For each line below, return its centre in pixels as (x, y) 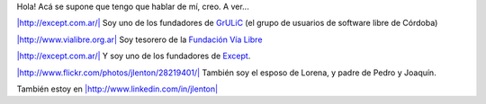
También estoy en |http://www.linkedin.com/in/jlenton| (117, 89)
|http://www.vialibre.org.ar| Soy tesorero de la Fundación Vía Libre (139, 39)
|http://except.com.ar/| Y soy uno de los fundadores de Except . (134, 56)
